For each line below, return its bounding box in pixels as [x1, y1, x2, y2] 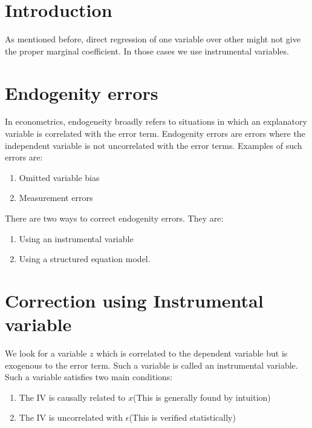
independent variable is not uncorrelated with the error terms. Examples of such [5, 139, 302, 151]
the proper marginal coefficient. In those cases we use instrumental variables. [5, 44, 289, 57]
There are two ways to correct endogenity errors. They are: [5, 212, 224, 224]
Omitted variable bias [19, 171, 100, 183]
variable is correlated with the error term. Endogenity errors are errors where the [5, 127, 305, 140]
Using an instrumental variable [19, 232, 134, 245]
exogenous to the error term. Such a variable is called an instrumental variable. [5, 358, 298, 371]
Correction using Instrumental [5, 288, 264, 312]
